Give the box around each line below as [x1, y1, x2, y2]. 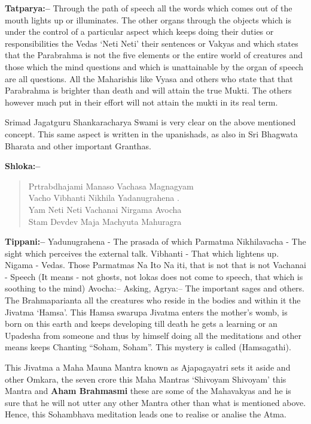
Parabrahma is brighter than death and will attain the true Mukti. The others [5, 84, 292, 97]
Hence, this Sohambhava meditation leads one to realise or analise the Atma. [5, 408, 286, 420]
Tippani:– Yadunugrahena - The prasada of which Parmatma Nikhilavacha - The [5, 235, 306, 248]
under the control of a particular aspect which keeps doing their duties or [5, 25, 274, 38]
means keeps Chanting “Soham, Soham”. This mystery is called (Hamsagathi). [5, 341, 291, 353]
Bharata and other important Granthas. [5, 139, 151, 152]
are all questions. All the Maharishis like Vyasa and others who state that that [5, 72, 293, 85]
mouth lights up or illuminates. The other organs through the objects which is [5, 13, 291, 26]
